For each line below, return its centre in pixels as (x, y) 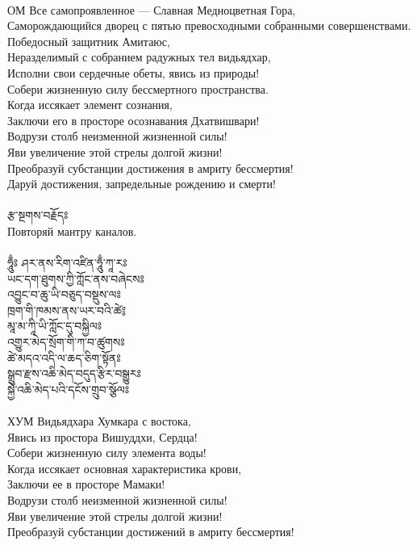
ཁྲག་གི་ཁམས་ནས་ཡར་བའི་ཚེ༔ (67, 310)
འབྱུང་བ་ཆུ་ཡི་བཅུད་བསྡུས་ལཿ (64, 294)
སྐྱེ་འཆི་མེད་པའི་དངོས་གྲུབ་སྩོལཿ (69, 389)
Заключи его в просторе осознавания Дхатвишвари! (133, 120)
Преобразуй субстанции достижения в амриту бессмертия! (150, 168)
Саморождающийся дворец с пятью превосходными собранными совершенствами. (209, 25)
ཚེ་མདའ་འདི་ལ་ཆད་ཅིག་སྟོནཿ (64, 357)
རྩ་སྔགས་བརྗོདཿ (38, 215)
